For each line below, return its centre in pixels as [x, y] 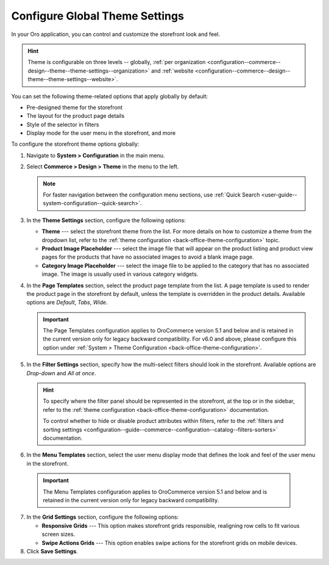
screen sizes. [58, 534]
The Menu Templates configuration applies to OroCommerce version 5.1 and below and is [155, 492]
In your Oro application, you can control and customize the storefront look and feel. [116, 34]
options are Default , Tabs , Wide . [67, 303]
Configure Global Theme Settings [97, 16]
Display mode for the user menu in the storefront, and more [101, 133]
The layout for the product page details [76, 116]
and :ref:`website [173, 71]
